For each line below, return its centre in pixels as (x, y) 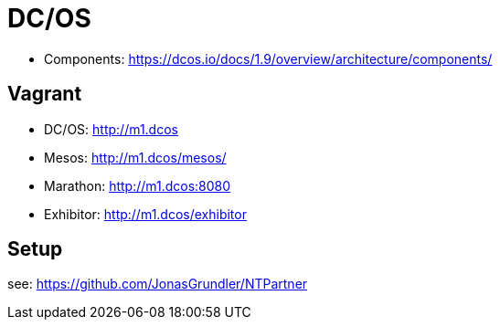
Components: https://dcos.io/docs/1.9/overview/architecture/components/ (268, 58)
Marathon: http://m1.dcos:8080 (138, 185)
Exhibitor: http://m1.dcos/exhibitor (145, 214)
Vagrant (45, 94)
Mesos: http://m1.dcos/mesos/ (135, 157)
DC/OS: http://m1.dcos (111, 129)
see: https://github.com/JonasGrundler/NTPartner (158, 284)
